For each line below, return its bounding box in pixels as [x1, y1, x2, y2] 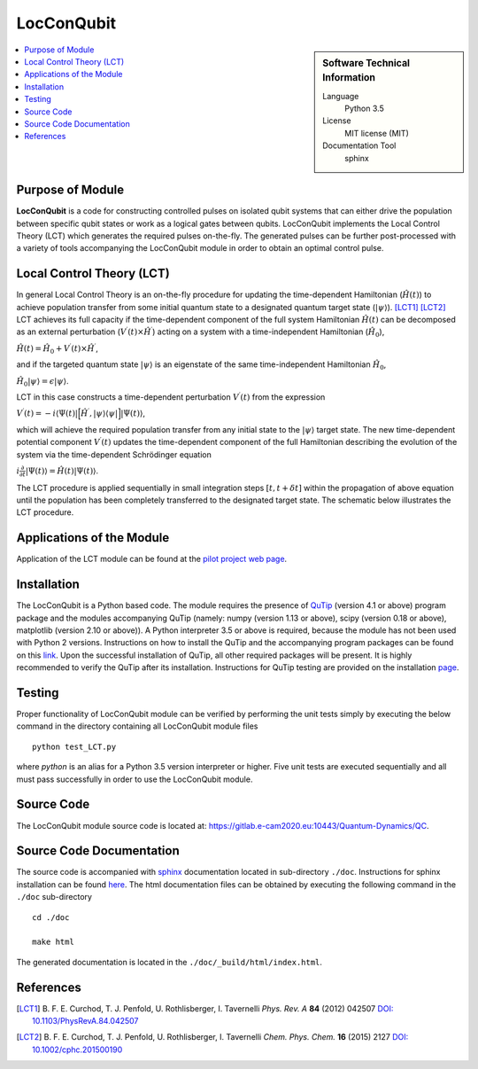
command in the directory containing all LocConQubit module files [16, 721, 258, 731]
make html [32, 937, 74, 948]
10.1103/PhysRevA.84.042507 [32, 1016, 139, 1026]
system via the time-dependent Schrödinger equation [16, 449, 212, 460]
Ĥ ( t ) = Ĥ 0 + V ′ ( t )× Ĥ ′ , [16, 342, 99, 355]
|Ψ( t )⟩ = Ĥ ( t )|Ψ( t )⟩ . [25, 465, 99, 476]
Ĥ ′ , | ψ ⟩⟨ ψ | [81, 407, 119, 418]
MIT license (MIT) [344, 128, 409, 138]
